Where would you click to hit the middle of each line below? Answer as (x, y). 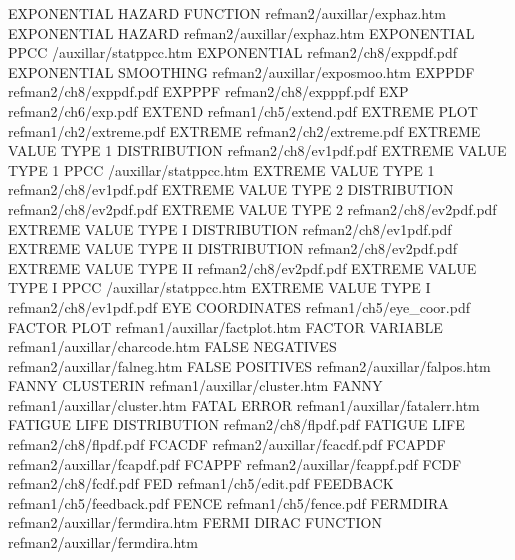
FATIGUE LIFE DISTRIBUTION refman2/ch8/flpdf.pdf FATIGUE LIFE (236, 424)
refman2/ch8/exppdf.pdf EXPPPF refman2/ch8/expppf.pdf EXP (208, 91)
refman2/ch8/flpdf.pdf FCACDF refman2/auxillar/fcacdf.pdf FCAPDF (227, 444)
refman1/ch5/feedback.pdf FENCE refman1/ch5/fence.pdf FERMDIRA (228, 502)
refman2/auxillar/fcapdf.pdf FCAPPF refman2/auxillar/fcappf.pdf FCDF (235, 463)
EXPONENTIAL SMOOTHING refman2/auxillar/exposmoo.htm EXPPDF (241, 71)
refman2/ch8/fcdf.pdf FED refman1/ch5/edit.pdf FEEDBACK (201, 483)
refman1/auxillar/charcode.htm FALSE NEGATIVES (172, 346)
